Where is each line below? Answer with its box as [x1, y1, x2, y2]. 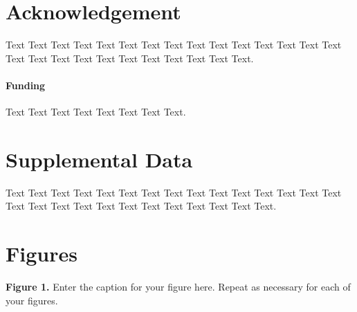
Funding [6, 77, 46, 92]
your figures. [6, 293, 58, 307]
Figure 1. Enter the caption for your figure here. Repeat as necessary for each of [6, 279, 351, 294]
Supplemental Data [6, 145, 193, 173]
